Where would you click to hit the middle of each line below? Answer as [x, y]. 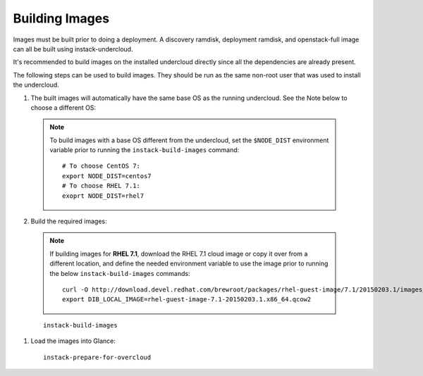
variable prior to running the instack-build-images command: [145, 150]
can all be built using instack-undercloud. [73, 49]
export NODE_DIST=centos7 [107, 176]
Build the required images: [69, 221]
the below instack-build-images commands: [120, 273]
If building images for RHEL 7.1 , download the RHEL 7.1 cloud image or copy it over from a [179, 253]
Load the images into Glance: [73, 341]
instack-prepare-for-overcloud [97, 357]
